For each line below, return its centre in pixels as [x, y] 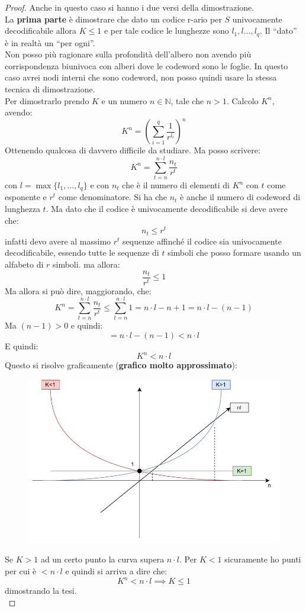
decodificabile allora [41, 30]
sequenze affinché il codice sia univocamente [202, 241]
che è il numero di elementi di [176, 185]
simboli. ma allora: [86, 264]
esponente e [26, 197]
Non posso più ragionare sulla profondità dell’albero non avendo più [128, 54]
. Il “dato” [278, 30]
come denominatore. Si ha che [113, 197]
